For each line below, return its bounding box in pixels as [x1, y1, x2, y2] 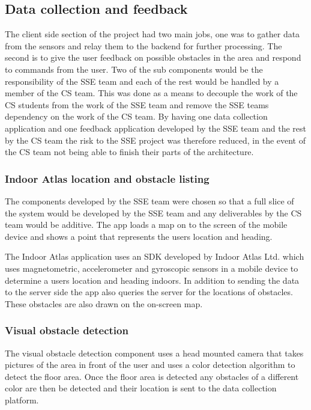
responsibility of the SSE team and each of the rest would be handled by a [5, 75, 279, 87]
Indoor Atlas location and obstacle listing [5, 171, 210, 186]
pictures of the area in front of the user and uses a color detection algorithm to [5, 358, 295, 371]
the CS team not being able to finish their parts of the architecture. [5, 145, 254, 158]
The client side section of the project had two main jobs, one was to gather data [5, 28, 300, 40]
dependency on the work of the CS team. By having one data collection [5, 110, 268, 123]
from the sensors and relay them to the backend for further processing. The [5, 39, 282, 52]
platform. [5, 393, 39, 406]
